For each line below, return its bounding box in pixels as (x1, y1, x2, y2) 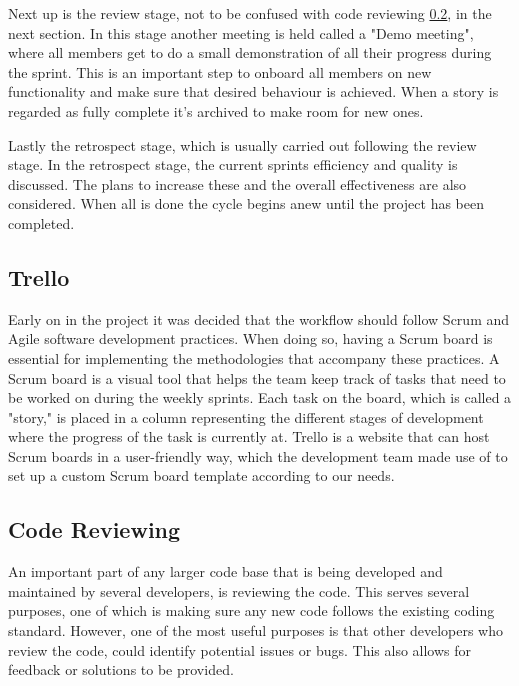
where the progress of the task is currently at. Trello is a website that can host (8, 426, 490, 447)
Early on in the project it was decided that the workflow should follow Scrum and (8, 308, 510, 329)
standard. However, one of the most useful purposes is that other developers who (8, 620, 503, 641)
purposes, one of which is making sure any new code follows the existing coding (8, 600, 495, 621)
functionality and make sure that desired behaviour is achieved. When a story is (8, 81, 499, 102)
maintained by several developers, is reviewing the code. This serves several (8, 580, 470, 601)
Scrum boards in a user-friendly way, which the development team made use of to (8, 445, 508, 466)
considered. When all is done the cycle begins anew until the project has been (8, 193, 484, 214)
